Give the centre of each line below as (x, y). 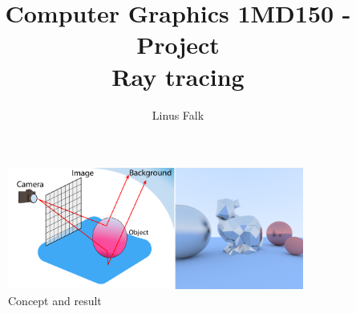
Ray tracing (178, 76)
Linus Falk (178, 114)
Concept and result (55, 300)
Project (178, 45)
